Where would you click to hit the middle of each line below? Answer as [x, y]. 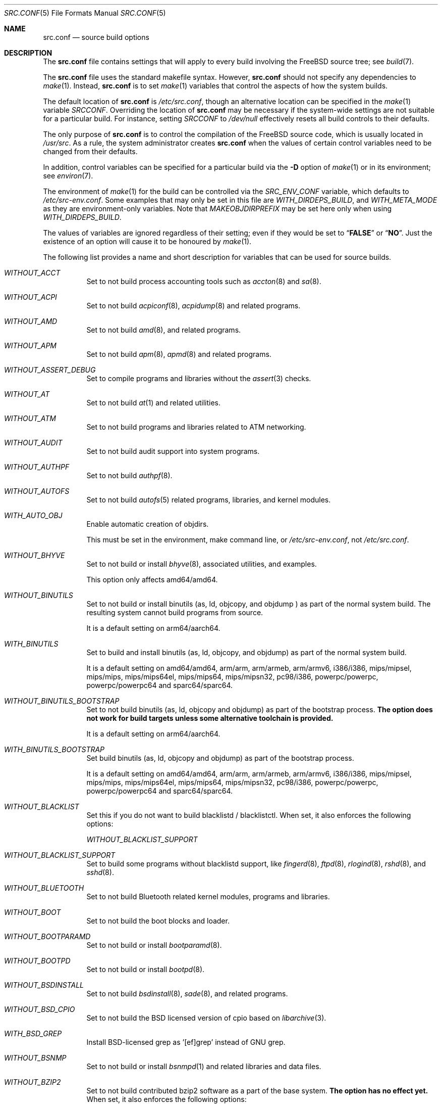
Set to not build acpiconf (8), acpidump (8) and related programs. [194, 306]
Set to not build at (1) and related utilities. [153, 403]
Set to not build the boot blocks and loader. [158, 921]
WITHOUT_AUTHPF [37, 467]
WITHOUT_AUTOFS [37, 491]
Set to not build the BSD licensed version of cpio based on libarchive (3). [206, 1018]
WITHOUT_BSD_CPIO [40, 1009]
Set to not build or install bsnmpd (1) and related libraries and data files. [204, 1066]
